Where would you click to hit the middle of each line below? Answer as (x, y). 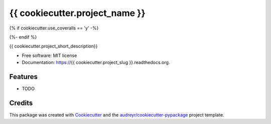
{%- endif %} (23, 37)
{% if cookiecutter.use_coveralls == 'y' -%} (54, 28)
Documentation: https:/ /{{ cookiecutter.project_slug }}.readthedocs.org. (96, 62)
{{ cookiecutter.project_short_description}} (53, 46)
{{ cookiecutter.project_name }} (77, 13)
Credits (21, 103)
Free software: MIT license (49, 55)
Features (23, 77)
